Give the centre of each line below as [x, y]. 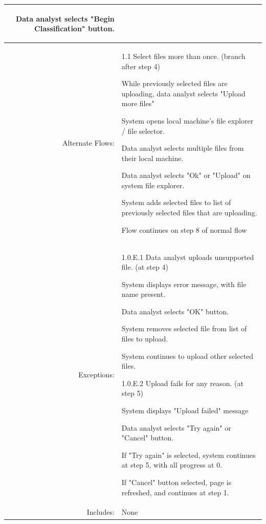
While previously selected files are [174, 83]
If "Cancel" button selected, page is [176, 482]
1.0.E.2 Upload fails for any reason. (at [182, 383]
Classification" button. [74, 28]
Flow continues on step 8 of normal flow [184, 229]
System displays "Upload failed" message [185, 410]
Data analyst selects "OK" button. [175, 311]
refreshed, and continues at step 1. [175, 492]
